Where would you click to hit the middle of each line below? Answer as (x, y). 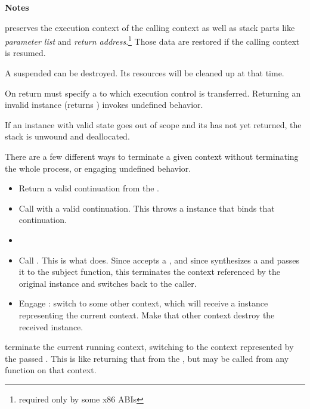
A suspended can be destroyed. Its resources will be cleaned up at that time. (145, 73)
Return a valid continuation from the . (89, 188)
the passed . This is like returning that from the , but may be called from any (147, 358)
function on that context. (51, 370)
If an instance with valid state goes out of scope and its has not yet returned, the (153, 124)
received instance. (51, 326)
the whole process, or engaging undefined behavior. (98, 168)
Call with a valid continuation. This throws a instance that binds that (147, 208)
